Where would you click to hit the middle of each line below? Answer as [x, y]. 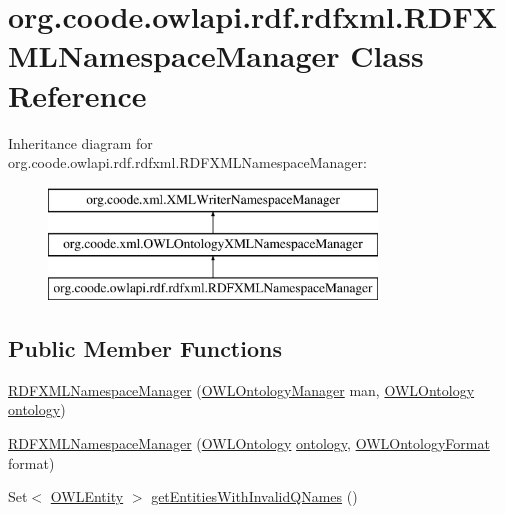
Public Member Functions [145, 348]
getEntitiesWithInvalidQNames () [254, 496]
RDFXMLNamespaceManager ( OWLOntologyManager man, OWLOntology [241, 389]
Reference [77, 94]
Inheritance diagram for [80, 142]
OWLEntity [87, 496]
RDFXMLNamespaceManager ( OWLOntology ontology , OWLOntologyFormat [249, 443]
